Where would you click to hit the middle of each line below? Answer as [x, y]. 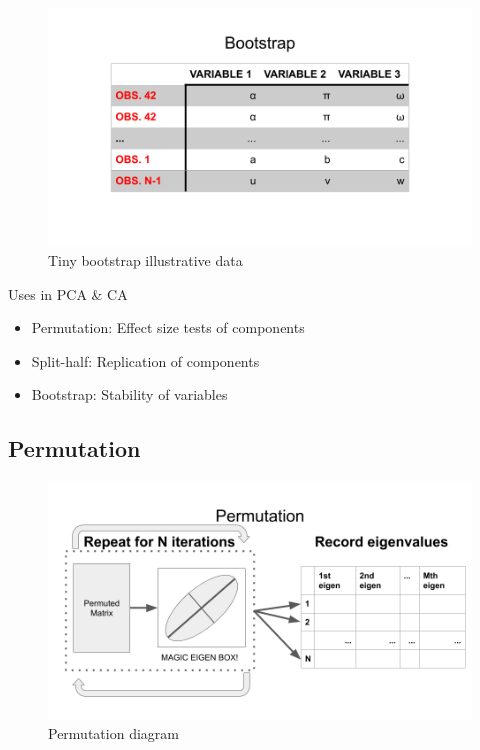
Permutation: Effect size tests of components [168, 327]
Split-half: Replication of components [145, 360]
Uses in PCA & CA [68, 293]
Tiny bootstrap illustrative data [145, 260]
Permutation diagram [113, 733]
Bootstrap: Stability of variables [129, 394]
